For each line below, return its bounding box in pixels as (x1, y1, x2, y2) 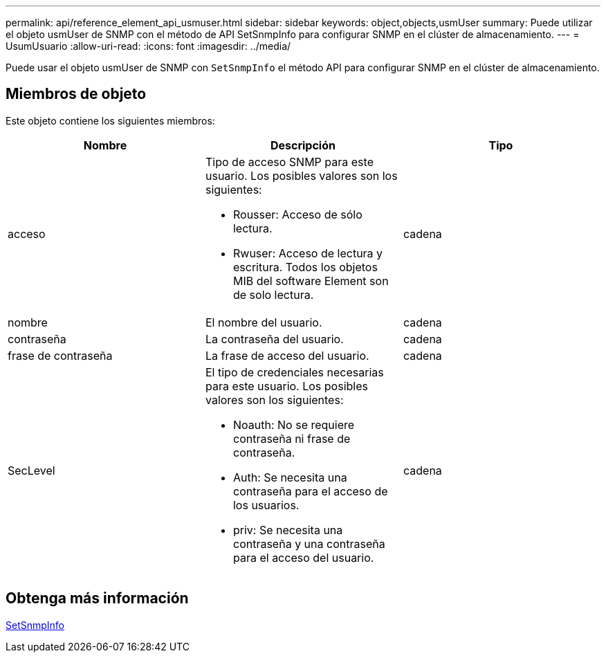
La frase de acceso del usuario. (205, 348, 369, 363)
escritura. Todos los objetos (232, 259, 378, 274)
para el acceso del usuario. (232, 550, 374, 565)
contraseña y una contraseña (232, 536, 385, 551)
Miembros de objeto (6, 85, 147, 103)
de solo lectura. (232, 287, 314, 302)
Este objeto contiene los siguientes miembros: (6, 114, 215, 127)
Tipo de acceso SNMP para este (205, 154, 374, 169)
